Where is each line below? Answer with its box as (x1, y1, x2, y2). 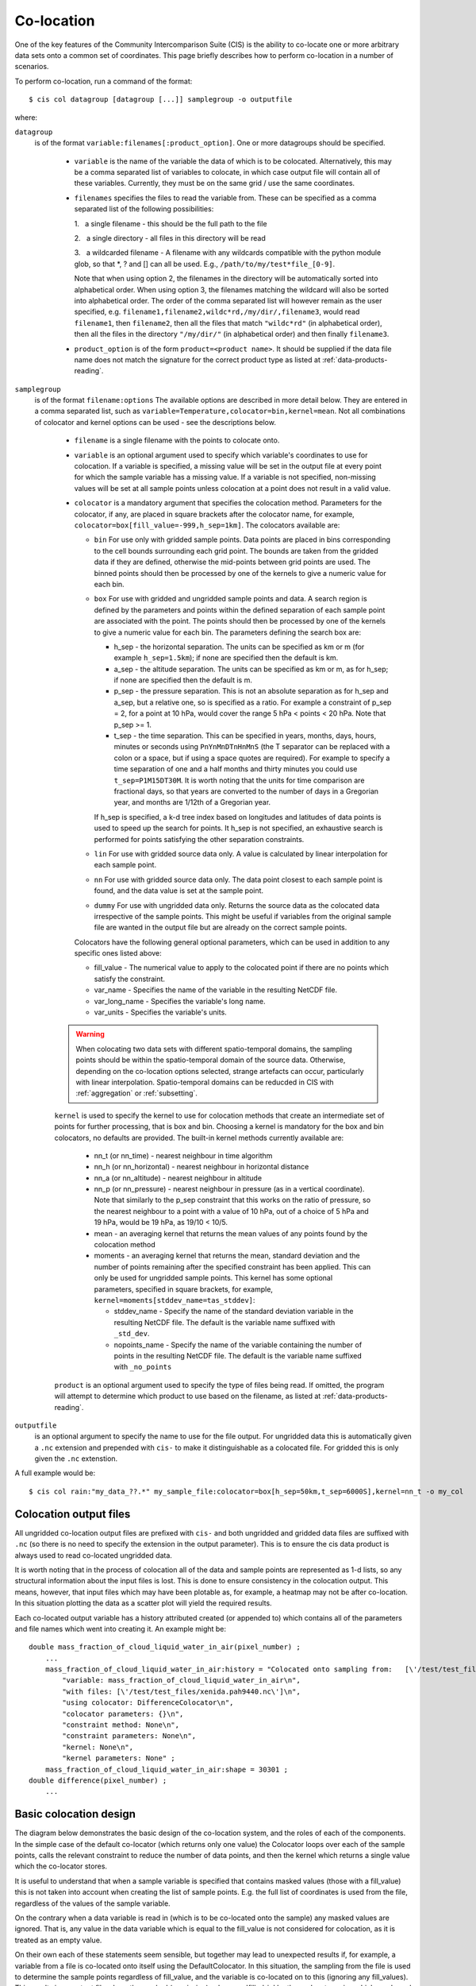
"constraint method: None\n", (62, 1721, 180, 1729)
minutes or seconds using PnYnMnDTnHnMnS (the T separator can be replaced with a (113, 742, 390, 752)
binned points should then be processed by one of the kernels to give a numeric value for (94, 568, 386, 578)
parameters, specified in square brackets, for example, (94, 1284, 274, 1294)
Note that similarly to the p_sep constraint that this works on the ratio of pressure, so (94, 1196, 371, 1205)
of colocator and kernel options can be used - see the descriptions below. (34, 417, 277, 427)
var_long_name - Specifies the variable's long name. (94, 996, 266, 1006)
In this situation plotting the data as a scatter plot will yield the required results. (14, 1598, 273, 1608)
